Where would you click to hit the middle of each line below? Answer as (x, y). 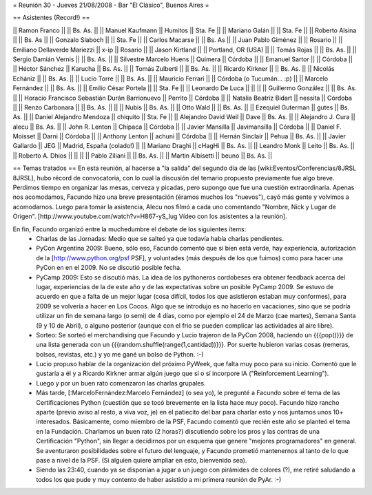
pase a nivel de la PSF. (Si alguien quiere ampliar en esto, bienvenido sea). (142, 460)
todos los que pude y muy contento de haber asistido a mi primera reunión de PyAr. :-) (159, 479)
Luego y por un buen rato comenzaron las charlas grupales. (121, 383)
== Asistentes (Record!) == (51, 18)
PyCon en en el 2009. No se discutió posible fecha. (109, 268)
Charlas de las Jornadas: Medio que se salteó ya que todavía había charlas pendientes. (160, 238)
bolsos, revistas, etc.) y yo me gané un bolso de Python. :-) (120, 354)
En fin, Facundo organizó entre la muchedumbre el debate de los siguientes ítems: (130, 229)
